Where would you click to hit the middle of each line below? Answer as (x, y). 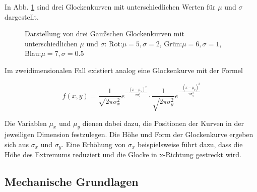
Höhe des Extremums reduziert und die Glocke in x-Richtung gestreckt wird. (123, 154)
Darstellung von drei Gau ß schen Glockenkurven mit (105, 34)
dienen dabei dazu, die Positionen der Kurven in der (163, 123)
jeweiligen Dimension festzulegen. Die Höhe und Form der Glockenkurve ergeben (129, 134)
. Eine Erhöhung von (94, 144)
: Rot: (113, 43)
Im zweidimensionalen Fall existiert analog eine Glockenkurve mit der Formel (124, 70)
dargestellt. (22, 16)
